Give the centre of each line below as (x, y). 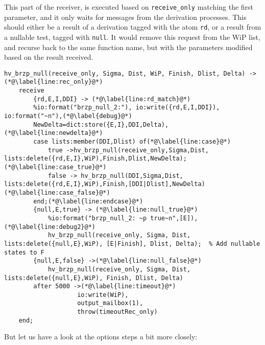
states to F (24, 252)
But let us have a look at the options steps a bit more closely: (101, 337)
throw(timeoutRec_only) (117, 312)
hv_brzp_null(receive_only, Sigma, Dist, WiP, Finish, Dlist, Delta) (125, 73)
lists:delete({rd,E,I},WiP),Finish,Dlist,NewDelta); (95, 159)
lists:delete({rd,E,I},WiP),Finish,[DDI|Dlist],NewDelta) (105, 184)
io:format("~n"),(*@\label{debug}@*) (68, 116)
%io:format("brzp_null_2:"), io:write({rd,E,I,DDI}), (127, 108)
